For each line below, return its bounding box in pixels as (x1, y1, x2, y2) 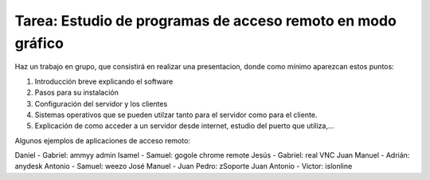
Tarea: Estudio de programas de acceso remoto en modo (14, 12, 397, 29)
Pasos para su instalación (34, 88, 119, 97)
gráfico (14, 34, 64, 52)
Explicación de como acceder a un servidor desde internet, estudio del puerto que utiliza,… (34, 121, 334, 131)
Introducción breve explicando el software (34, 76, 174, 86)
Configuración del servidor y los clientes (34, 99, 168, 108)
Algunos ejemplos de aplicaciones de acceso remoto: (14, 135, 191, 145)
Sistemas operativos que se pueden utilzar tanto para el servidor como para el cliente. (34, 110, 318, 119)
